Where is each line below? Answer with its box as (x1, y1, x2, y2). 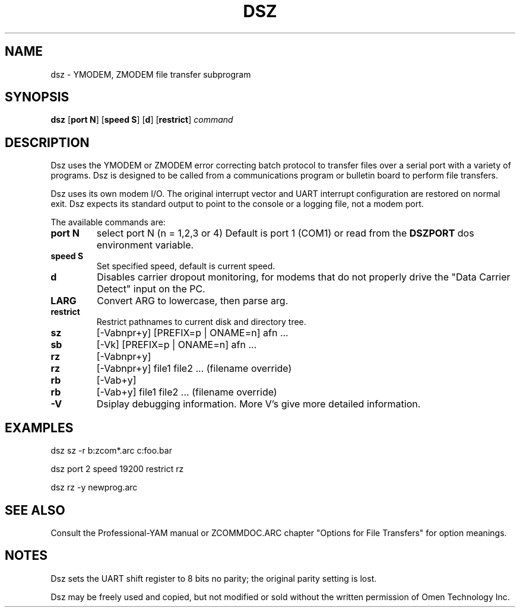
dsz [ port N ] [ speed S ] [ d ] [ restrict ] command (50, 114, 233, 125)
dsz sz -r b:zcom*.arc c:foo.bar (50, 445, 172, 456)
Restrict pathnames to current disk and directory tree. (96, 317, 306, 327)
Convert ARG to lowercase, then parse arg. (97, 295, 288, 307)
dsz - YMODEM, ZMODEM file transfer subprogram (50, 69, 251, 79)
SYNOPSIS (5, 90, 69, 105)
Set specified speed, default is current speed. (96, 261, 275, 272)
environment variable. (96, 239, 194, 251)
